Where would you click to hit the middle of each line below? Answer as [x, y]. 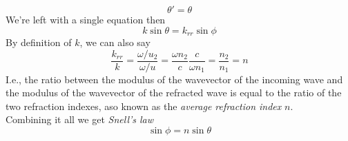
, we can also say [115, 42]
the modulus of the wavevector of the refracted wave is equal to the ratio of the [174, 93]
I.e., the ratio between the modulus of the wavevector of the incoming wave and [174, 79]
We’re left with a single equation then [86, 19]
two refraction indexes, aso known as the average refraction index [144, 106]
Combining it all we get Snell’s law [80, 119]
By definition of [39, 42]
